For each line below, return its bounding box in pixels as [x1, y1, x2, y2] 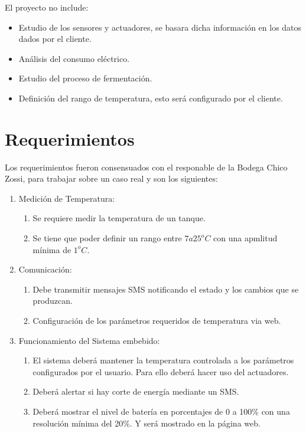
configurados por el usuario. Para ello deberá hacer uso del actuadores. [32, 365, 289, 378]
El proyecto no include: [5, 1, 89, 13]
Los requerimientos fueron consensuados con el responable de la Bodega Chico [5, 160, 288, 173]
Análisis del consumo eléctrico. [18, 52, 130, 64]
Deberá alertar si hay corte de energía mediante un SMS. [32, 385, 239, 398]
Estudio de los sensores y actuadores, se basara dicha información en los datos [18, 21, 302, 33]
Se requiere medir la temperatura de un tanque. [32, 212, 206, 224]
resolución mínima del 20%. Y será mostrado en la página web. [32, 416, 261, 429]
